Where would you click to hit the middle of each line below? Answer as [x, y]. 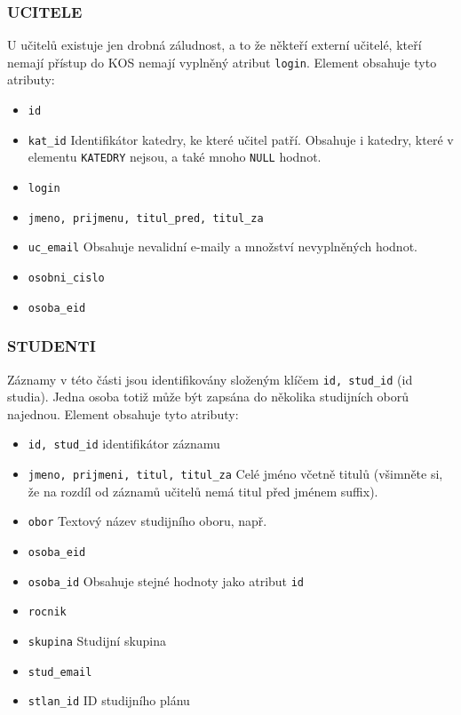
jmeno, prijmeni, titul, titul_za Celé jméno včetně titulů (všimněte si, [235, 474]
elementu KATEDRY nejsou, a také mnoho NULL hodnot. [175, 157]
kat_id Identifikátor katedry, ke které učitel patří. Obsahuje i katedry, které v [241, 139]
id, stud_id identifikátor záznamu [124, 444]
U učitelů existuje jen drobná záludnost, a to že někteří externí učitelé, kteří [215, 45]
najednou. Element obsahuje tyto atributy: [123, 413]
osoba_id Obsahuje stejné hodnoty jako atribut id [166, 580]
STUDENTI [52, 346]
